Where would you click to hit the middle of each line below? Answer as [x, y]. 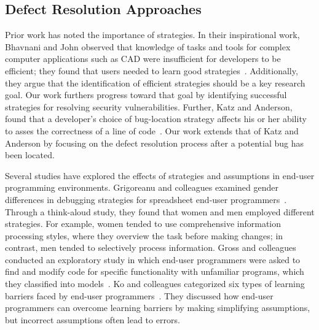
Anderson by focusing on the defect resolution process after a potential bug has [154, 143]
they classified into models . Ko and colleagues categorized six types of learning [155, 284]
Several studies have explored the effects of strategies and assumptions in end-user [160, 175]
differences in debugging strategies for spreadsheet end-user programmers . [146, 199]
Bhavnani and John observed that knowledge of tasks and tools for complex [148, 46]
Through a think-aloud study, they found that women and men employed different [160, 211]
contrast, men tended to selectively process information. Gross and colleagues [151, 247]
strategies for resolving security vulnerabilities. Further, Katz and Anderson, [149, 106]
